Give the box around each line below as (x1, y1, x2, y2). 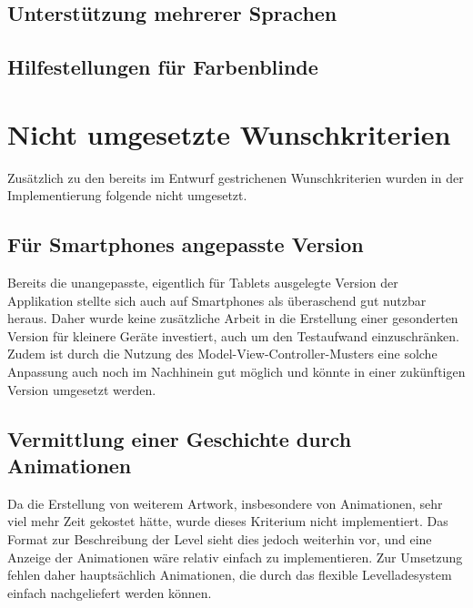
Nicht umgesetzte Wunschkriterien (7, 115, 451, 152)
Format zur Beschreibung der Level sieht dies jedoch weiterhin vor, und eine (7, 530, 432, 549)
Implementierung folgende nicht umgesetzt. (7, 186, 247, 205)
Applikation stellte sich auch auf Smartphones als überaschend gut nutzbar (7, 290, 427, 309)
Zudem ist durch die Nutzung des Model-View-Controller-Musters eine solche (7, 344, 438, 363)
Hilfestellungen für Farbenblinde (7, 53, 318, 81)
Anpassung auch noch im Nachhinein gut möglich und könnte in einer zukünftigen (7, 362, 466, 381)
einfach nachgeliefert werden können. (7, 583, 212, 602)
